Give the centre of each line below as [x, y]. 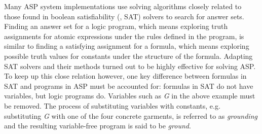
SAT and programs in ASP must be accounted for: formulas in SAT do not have [129, 86]
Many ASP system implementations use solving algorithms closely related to [123, 6]
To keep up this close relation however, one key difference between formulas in [125, 76]
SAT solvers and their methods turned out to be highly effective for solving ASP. [130, 66]
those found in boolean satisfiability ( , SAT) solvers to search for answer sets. [124, 16]
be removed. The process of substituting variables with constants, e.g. [112, 105]
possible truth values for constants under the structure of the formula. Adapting [128, 56]
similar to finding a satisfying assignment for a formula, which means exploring [127, 46]
